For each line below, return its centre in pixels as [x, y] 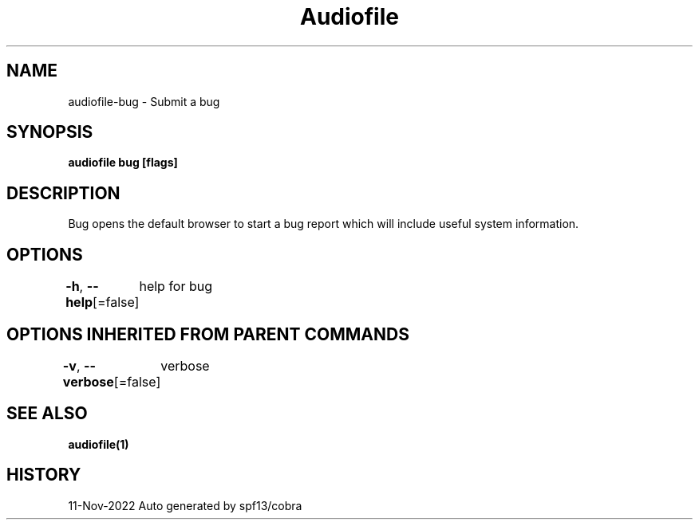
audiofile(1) [99, 444]
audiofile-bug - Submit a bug [144, 101]
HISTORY [44, 475]
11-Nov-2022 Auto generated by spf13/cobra [185, 505]
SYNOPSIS [50, 132]
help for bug [176, 287]
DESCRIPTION [63, 193]
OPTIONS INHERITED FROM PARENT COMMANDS [208, 334]
